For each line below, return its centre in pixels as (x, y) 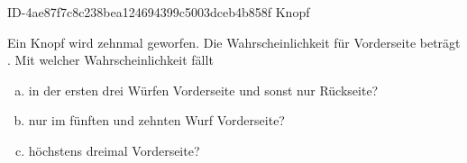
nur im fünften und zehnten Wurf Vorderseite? (156, 120)
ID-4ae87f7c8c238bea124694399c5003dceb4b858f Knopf (159, 12)
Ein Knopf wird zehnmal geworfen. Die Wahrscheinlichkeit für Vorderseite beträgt (234, 42)
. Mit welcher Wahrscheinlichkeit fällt (110, 60)
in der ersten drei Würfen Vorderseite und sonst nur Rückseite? (203, 90)
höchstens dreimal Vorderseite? (114, 150)
